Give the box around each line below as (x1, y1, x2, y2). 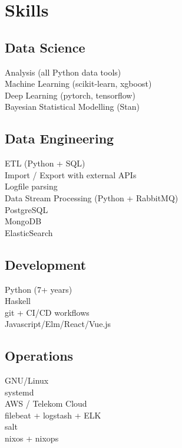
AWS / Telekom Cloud (5, 397, 87, 410)
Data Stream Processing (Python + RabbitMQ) (5, 191, 178, 204)
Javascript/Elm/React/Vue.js (5, 318, 111, 330)
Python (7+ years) (5, 283, 72, 295)
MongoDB (5, 215, 42, 227)
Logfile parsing (5, 180, 58, 192)
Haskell (5, 295, 31, 307)
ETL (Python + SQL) (5, 157, 85, 169)
